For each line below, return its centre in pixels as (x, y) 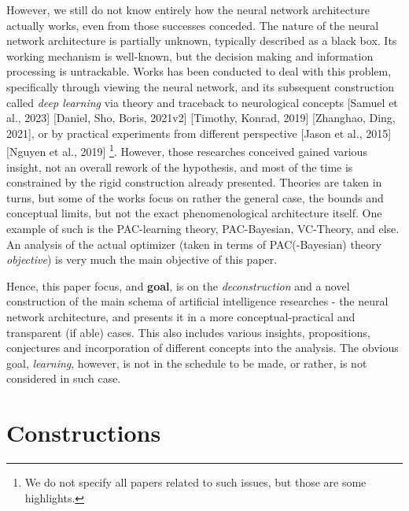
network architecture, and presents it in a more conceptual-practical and (181, 316)
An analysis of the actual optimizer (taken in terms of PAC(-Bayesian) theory (194, 244)
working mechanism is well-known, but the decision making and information (190, 56)
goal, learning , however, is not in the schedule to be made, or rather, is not (187, 363)
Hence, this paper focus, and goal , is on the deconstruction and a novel (178, 285)
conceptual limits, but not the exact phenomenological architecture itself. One (194, 213)
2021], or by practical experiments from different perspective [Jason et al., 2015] (199, 133)
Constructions (84, 433)
